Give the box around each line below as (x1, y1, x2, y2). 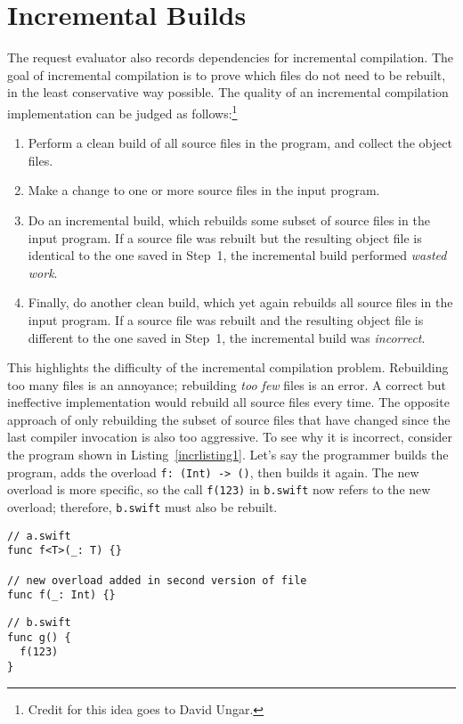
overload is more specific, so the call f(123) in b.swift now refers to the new (7, 480, 431, 499)
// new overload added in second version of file (7, 574, 307, 587)
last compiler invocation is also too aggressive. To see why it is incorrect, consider (7, 427, 453, 446)
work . (28, 263, 58, 281)
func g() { (7, 630, 71, 644)
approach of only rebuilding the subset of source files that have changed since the (7, 410, 451, 428)
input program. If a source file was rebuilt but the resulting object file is (28, 228, 422, 247)
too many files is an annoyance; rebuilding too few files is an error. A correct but (7, 375, 447, 394)
